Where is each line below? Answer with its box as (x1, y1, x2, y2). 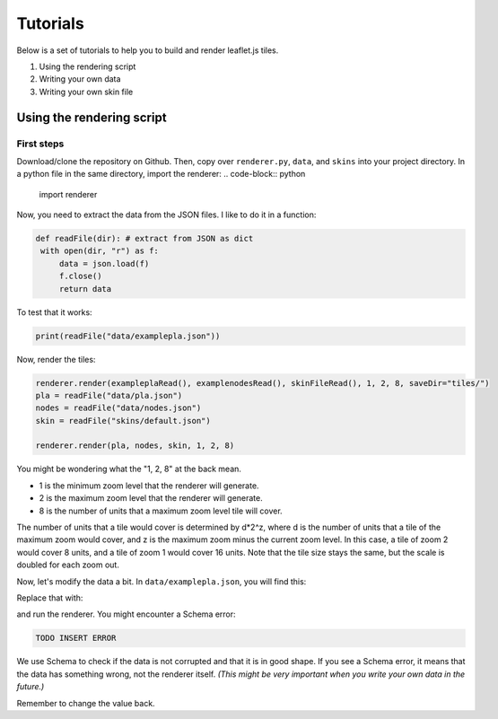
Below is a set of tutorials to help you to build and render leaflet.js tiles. (16, 45, 279, 56)
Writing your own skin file (39, 86, 134, 97)
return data (58, 284, 112, 294)
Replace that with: (16, 592, 83, 603)
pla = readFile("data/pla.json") (35, 390, 183, 400)
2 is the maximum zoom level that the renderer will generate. (39, 493, 264, 504)
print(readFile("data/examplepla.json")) (35, 330, 221, 341)
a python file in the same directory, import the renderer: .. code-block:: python (16, 169, 306, 180)
